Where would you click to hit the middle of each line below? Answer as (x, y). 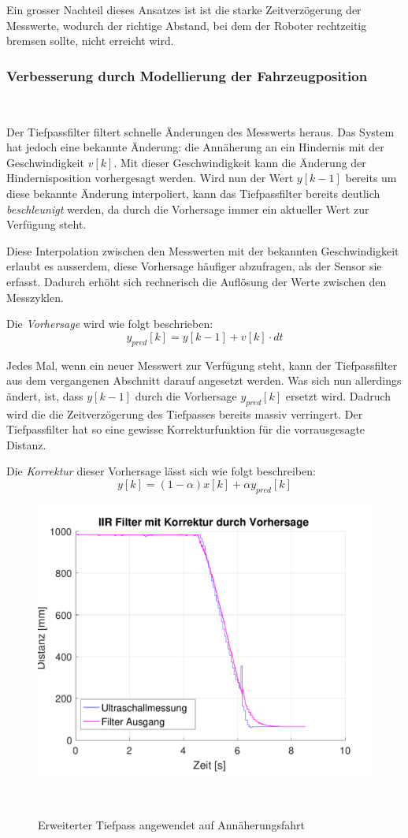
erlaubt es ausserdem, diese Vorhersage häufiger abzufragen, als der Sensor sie (194, 266)
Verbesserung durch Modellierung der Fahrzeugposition (187, 75)
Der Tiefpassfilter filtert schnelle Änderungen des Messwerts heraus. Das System (200, 131)
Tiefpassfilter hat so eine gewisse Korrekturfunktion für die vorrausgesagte (186, 429)
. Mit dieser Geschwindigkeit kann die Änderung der (240, 162)
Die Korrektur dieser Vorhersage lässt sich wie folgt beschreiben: (161, 471)
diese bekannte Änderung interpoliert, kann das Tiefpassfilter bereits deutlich (193, 193)
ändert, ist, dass (45, 395)
